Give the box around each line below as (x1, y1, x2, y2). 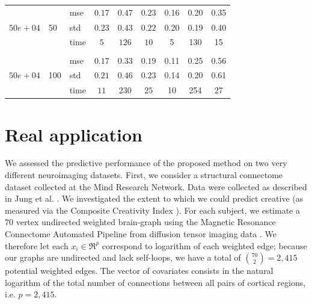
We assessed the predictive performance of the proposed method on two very (5, 157, 287, 169)
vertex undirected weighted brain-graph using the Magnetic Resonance (16, 216, 276, 228)
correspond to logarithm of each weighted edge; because (102, 239, 307, 252)
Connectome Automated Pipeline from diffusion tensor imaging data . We (5, 228, 277, 240)
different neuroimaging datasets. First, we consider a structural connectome (5, 169, 283, 181)
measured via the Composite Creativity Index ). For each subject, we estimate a (5, 203, 300, 216)
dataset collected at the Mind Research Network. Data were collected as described (5, 180, 307, 193)
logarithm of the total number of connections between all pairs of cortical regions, (5, 276, 306, 288)
